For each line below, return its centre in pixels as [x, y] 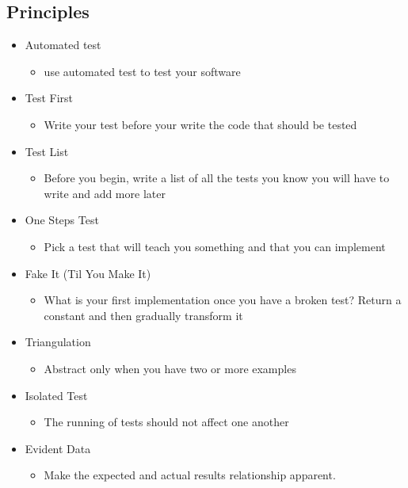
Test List [47, 151]
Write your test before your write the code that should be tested [200, 124]
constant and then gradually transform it [143, 315]
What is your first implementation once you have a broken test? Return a [223, 300]
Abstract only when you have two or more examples [170, 368]
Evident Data [58, 448]
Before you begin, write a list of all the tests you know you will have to [217, 178]
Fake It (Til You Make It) [88, 273]
